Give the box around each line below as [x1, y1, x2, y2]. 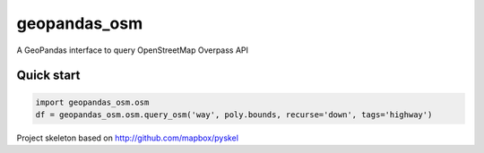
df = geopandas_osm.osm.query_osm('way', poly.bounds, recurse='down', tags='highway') [35, 109, 433, 120]
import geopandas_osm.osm [35, 97, 150, 107]
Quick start [16, 68, 81, 83]
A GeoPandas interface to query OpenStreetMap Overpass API [16, 45, 249, 55]
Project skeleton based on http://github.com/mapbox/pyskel [16, 132, 239, 143]
